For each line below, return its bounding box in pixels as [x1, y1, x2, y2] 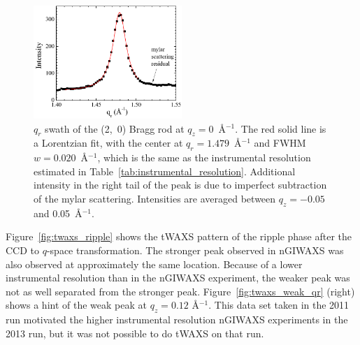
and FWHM [254, 135, 306, 150]
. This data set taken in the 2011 [208, 298, 350, 312]
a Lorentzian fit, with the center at [34, 135, 183, 150]
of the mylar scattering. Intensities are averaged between [34, 191, 276, 205]
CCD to [6, 242, 40, 257]
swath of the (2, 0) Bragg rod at [45, 121, 185, 135]
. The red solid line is [235, 121, 326, 135]
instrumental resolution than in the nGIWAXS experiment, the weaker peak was [6, 270, 350, 285]
